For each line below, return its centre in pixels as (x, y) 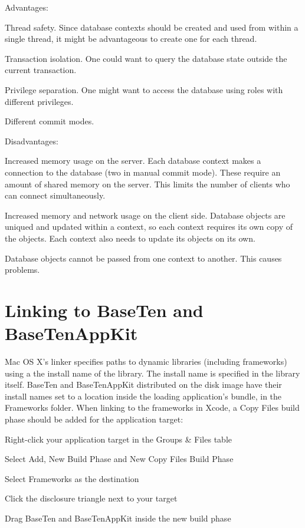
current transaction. (41, 70)
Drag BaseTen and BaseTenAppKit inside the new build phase (118, 518)
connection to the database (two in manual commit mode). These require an (143, 172)
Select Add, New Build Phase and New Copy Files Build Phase (119, 459)
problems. (22, 270)
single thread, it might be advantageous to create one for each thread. (131, 39)
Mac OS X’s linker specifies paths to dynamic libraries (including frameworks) (146, 361)
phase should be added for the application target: (94, 419)
